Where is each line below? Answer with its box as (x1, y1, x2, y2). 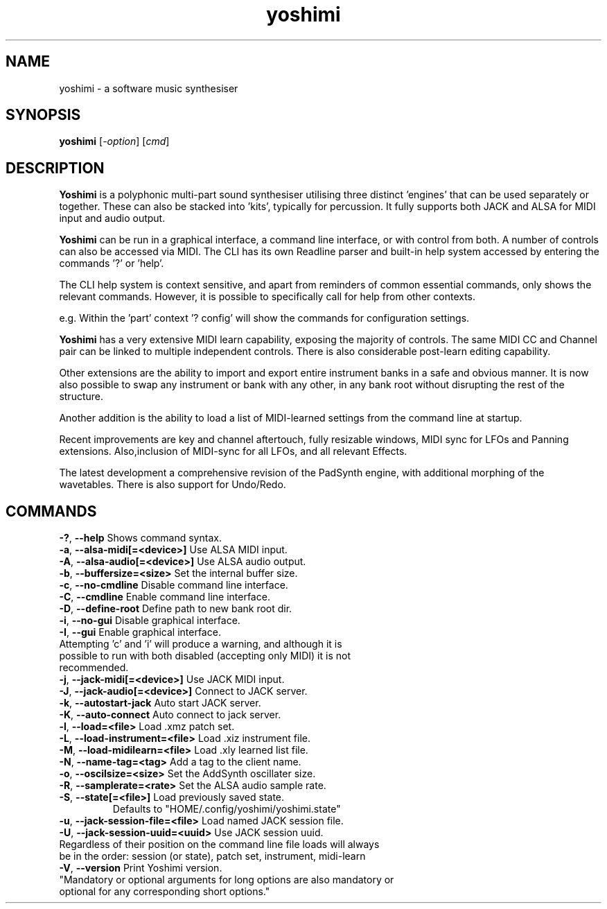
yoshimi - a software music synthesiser (59, 82, 238, 94)
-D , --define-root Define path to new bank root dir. (59, 603, 292, 615)
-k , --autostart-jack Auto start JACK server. (59, 697, 261, 709)
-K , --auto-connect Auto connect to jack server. (59, 709, 281, 721)
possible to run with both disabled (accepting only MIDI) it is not (59, 650, 351, 662)
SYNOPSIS (6, 106, 81, 124)
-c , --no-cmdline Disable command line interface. (59, 579, 288, 591)
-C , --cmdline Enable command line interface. (59, 591, 270, 603)
